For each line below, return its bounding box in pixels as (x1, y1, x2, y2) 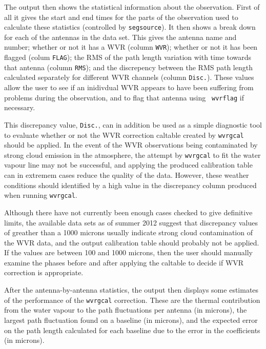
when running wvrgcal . (4, 190, 77, 200)
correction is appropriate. (4, 267, 84, 278)
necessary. (4, 102, 35, 113)
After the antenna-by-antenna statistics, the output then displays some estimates (4, 284, 259, 295)
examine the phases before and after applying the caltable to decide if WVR (4, 257, 244, 268)
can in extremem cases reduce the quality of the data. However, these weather (4, 170, 249, 180)
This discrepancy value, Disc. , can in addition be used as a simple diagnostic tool (4, 119, 262, 130)
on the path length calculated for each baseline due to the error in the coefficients (4, 324, 260, 335)
